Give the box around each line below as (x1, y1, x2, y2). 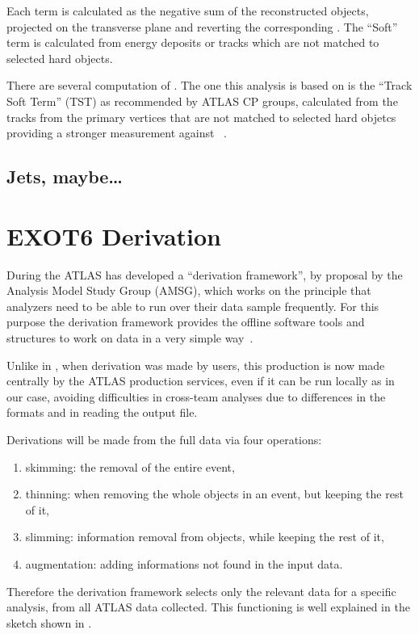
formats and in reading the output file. (6, 404, 198, 421)
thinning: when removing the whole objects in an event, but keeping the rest (25, 485, 404, 502)
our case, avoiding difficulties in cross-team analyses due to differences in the (6, 388, 386, 405)
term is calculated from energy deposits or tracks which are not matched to (6, 34, 379, 51)
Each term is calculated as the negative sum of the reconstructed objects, (6, 2, 369, 19)
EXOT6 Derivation (6, 219, 221, 252)
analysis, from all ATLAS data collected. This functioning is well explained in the (6, 598, 410, 615)
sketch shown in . (6, 614, 92, 631)
